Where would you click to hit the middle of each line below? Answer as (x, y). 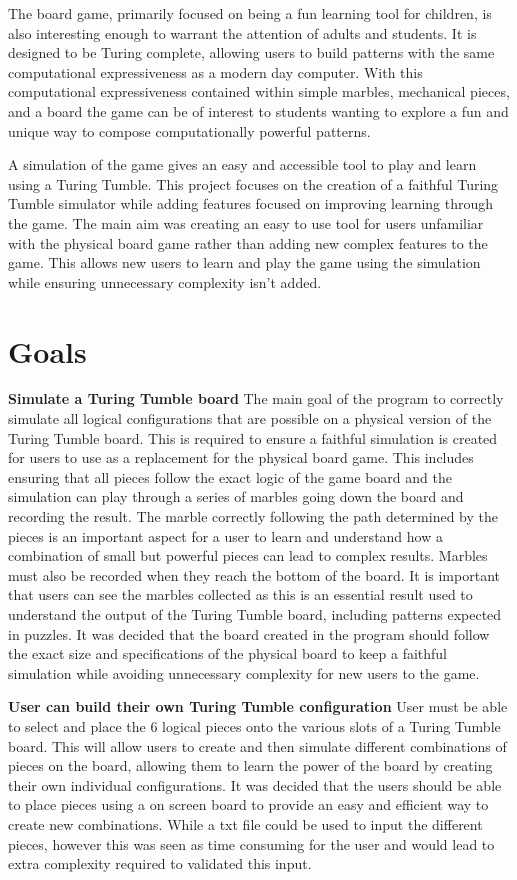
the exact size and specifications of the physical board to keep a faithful (228, 653)
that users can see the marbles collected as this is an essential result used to (240, 594)
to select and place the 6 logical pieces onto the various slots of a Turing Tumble (254, 725)
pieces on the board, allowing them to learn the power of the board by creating (250, 765)
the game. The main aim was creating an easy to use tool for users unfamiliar (246, 222)
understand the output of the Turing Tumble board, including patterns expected (255, 613)
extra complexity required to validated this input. (160, 863)
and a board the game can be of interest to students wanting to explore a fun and (258, 110)
